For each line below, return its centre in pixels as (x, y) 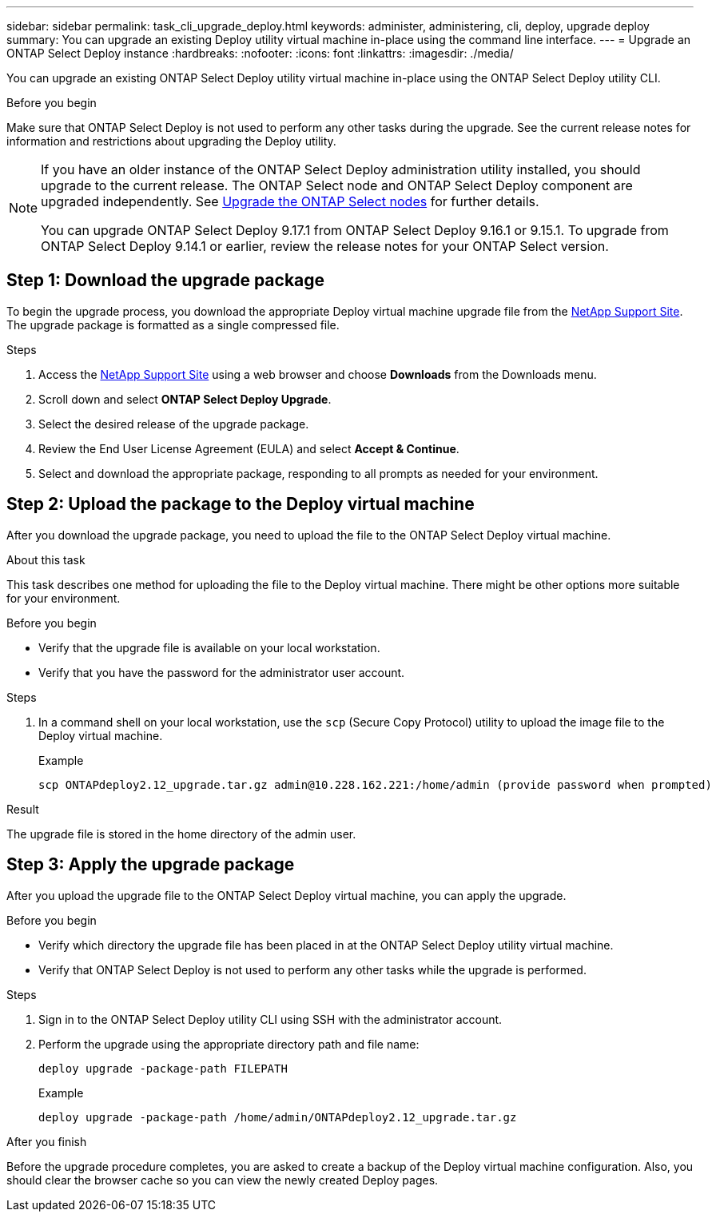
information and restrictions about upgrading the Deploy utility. (171, 141)
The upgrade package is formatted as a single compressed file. (173, 324)
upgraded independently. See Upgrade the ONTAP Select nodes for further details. (290, 201)
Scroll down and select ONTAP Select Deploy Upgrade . (185, 399)
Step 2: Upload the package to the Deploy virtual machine (241, 504)
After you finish (47, 1141)
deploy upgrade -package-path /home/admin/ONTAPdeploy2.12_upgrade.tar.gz (278, 1117)
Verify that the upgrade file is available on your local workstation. (209, 647)
